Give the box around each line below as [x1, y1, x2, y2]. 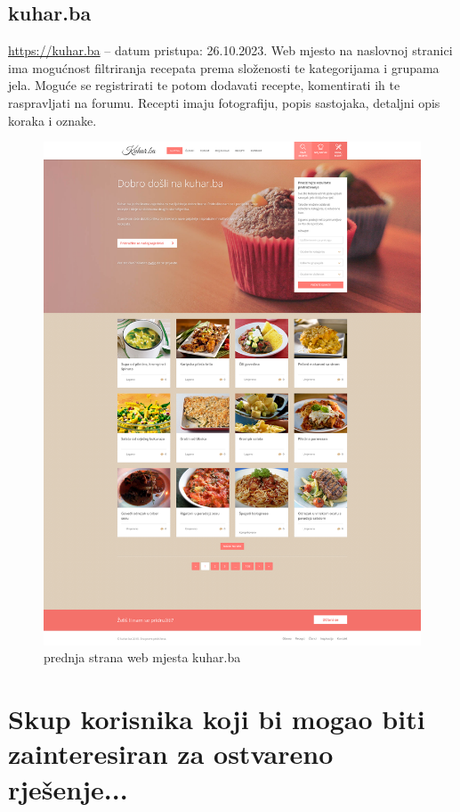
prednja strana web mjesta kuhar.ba [44, 648, 241, 667]
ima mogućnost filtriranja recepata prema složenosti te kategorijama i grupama [8, 58, 440, 77]
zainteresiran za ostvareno [8, 735, 334, 772]
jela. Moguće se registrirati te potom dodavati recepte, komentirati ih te [8, 76, 400, 94]
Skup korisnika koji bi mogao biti [8, 701, 425, 737]
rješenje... [8, 770, 128, 807]
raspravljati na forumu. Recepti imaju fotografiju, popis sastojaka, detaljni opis [8, 93, 440, 111]
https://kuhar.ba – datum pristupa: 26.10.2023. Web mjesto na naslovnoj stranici [8, 41, 453, 60]
